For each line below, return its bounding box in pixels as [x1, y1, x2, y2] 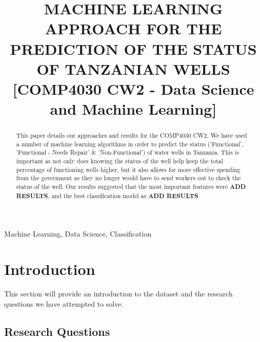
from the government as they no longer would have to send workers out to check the [16, 174, 241, 182]
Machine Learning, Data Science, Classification [4, 228, 152, 239]
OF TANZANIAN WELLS [36, 58, 230, 79]
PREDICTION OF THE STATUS [10, 38, 257, 59]
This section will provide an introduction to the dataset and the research [4, 288, 233, 299]
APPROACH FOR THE [45, 18, 222, 39]
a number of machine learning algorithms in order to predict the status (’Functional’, [16, 139, 244, 148]
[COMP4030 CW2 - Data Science [12, 78, 254, 99]
